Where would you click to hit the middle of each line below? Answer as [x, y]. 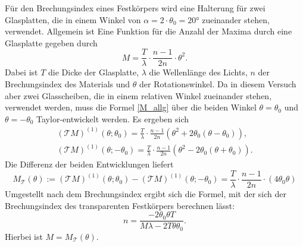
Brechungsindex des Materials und [68, 84]
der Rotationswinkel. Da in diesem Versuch [218, 84]
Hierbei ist [24, 236]
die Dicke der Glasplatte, [94, 72]
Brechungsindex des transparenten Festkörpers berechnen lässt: [120, 205]
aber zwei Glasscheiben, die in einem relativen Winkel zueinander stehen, [138, 95]
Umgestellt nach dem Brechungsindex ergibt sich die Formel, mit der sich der [146, 194]
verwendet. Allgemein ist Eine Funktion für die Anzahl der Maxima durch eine [149, 31]
